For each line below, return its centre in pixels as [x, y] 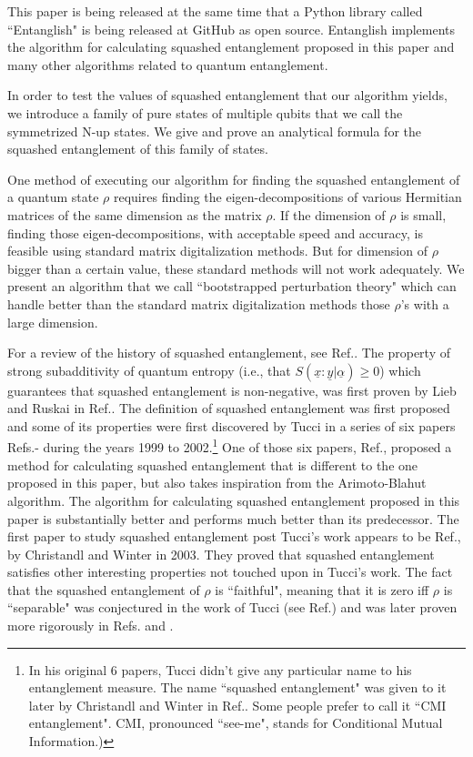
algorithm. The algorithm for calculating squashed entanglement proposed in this [234, 500]
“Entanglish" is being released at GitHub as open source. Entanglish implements [231, 29]
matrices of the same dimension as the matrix [135, 214]
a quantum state [53, 197]
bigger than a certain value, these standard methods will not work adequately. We [236, 268]
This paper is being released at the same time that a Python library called [215, 11]
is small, [423, 214]
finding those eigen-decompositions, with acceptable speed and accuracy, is [215, 232]
